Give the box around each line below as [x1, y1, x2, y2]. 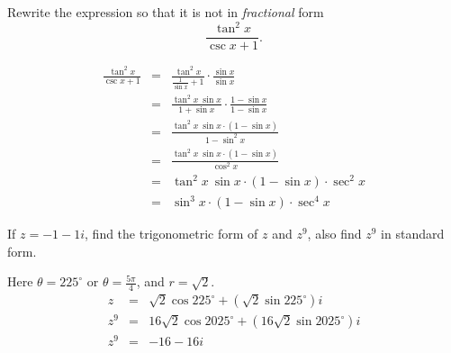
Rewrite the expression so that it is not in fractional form [7, 3, 324, 21]
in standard [381, 224, 445, 243]
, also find [307, 224, 362, 243]
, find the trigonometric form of [85, 224, 258, 243]
